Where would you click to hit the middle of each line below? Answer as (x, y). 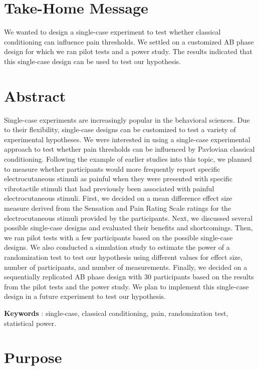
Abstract (35, 95)
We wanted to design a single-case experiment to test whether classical (112, 32)
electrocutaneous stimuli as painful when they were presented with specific (118, 178)
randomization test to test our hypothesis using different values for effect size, (123, 257)
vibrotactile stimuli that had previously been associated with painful (109, 188)
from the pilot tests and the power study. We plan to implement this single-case (126, 286)
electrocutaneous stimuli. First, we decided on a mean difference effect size (118, 198)
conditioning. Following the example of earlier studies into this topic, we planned (128, 159)
